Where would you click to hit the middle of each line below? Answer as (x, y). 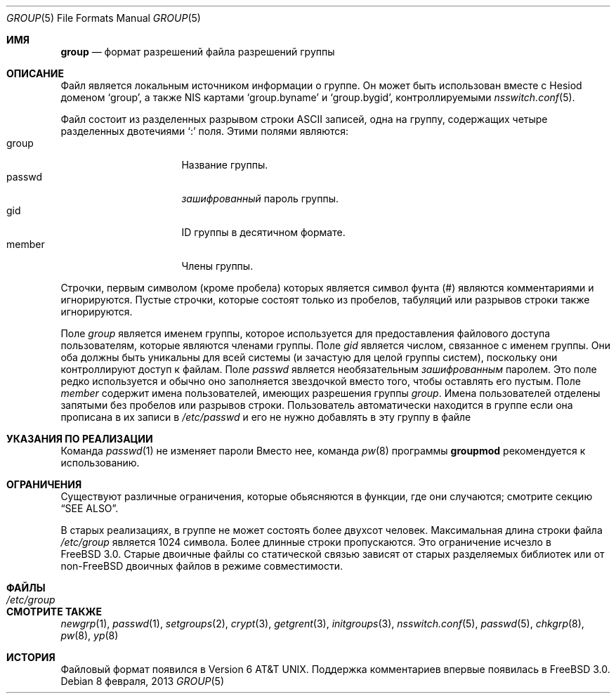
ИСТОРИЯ (31, 657)
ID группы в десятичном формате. (263, 232)
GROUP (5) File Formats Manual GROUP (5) (104, 18)
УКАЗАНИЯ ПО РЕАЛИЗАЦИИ (80, 439)
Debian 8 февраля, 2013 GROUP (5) (143, 681)
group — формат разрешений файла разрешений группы (198, 52)
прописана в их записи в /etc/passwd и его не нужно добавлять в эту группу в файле (266, 417)
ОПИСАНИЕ (35, 73)
